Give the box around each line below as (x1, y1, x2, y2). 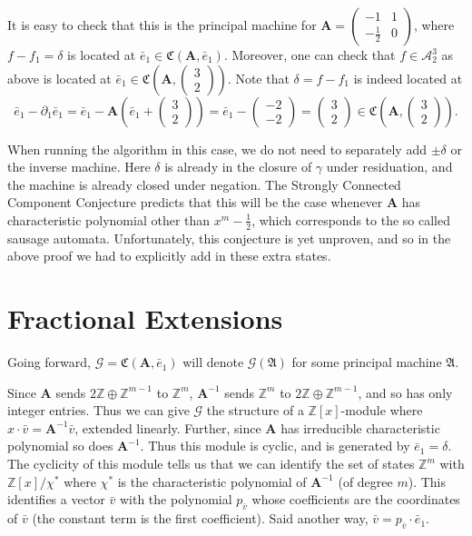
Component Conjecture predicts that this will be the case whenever (7, 193, 383, 212)
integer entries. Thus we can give (7, 401, 190, 420)
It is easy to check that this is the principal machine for (7, 15, 317, 34)
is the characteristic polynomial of (117, 471, 307, 491)
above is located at (7, 68, 112, 87)
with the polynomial (119, 490, 232, 509)
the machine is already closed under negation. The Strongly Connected (7, 174, 401, 194)
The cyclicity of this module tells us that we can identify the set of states (7, 454, 415, 473)
